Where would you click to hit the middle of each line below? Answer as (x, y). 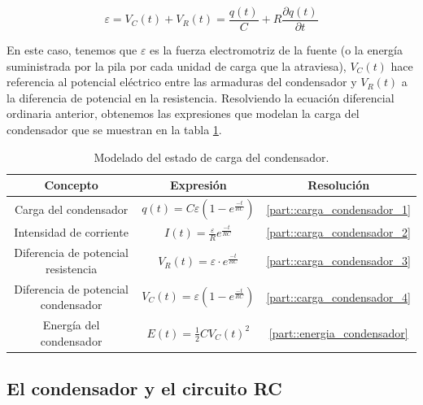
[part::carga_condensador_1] (338, 209)
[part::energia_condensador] (338, 333)
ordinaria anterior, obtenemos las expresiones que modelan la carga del (183, 113)
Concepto (71, 185)
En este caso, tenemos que (72, 50)
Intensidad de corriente (71, 232)
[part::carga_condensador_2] (338, 232)
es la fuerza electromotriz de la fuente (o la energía (276, 50)
